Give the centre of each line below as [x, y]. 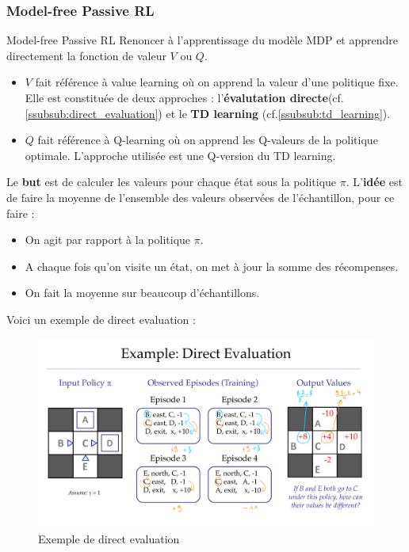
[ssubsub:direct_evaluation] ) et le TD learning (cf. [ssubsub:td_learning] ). [208, 113]
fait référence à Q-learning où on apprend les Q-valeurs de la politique [208, 140]
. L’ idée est [374, 182]
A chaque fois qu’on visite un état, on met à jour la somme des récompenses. [212, 266]
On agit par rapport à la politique [108, 240]
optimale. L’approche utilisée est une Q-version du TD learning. [180, 155]
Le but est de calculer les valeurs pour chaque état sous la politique [172, 182]
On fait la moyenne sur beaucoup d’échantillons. [142, 293]
